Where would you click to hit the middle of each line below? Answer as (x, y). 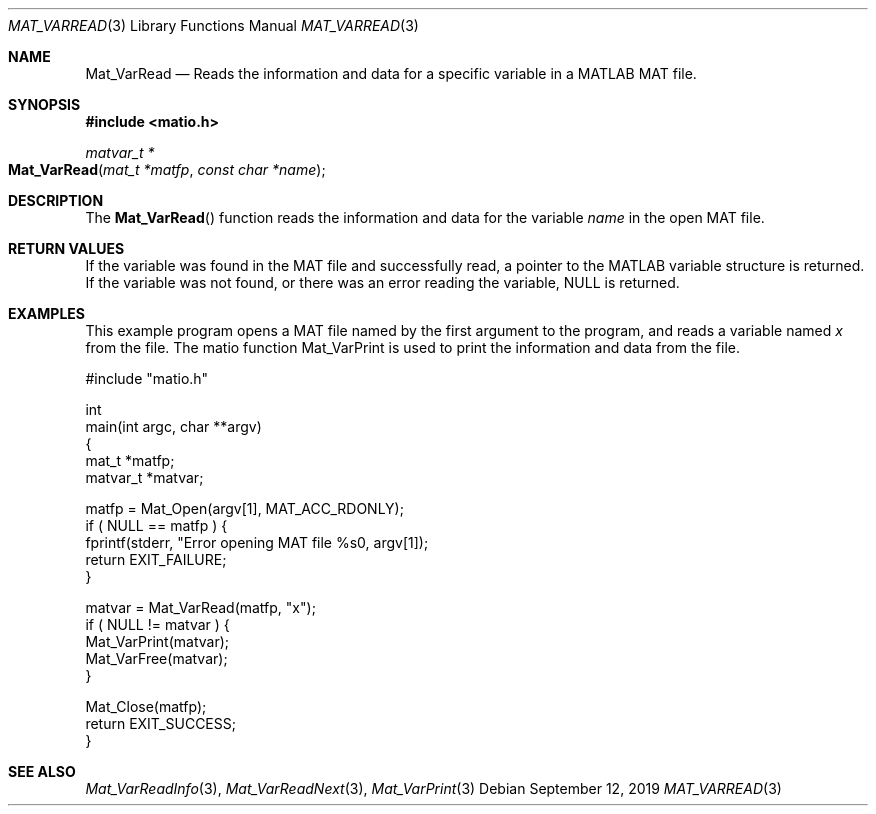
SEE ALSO (42, 771)
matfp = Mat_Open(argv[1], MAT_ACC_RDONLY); (244, 508)
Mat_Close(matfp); (146, 706)
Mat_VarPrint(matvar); (157, 641)
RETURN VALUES (66, 248)
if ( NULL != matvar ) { (157, 624)
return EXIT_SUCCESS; (160, 723)
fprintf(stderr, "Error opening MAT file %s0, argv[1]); (257, 542)
